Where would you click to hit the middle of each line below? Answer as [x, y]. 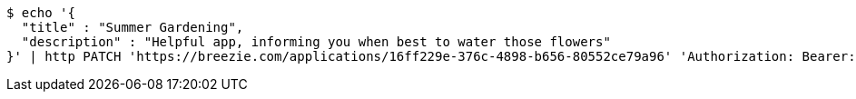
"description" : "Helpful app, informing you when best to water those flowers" [316, 42]
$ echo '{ [41, 13]
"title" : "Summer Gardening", [133, 27]
